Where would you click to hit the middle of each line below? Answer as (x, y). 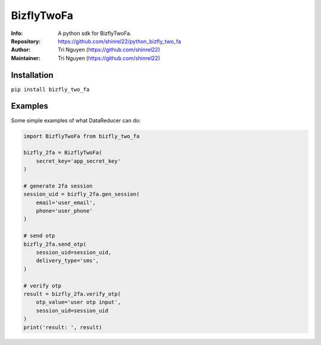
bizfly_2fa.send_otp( (55, 244)
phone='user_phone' (64, 211)
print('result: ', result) (63, 327)
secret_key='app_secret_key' (78, 161)
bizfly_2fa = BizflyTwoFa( (63, 153)
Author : (21, 50)
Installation (32, 75)
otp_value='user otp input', (78, 302)
